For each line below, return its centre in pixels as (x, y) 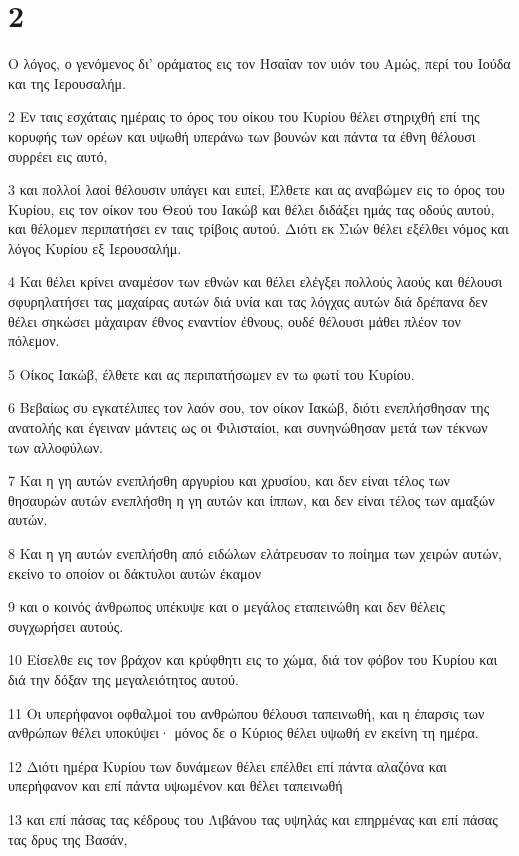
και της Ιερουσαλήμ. (67, 82)
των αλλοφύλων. (55, 446)
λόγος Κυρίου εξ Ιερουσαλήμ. (95, 247)
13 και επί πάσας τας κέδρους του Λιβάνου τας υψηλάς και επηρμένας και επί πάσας (253, 818)
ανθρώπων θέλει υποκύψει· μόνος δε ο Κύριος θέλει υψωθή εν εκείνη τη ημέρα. (243, 732)
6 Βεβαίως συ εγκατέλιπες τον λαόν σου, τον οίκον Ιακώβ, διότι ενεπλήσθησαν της (249, 407)
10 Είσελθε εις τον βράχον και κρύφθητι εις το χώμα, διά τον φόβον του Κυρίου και (253, 659)
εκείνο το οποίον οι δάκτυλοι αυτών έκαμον (134, 572)
